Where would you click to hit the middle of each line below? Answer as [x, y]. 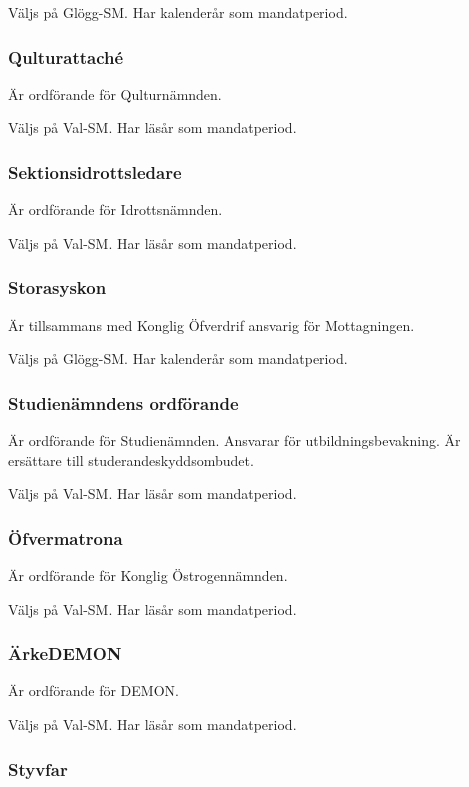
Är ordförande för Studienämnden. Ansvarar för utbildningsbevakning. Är [234, 440]
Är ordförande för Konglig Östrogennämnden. [148, 575]
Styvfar [38, 768]
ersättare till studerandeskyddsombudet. [131, 459]
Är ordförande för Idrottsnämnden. [115, 209]
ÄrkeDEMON [65, 653]
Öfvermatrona [65, 537]
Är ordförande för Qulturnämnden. [115, 93]
